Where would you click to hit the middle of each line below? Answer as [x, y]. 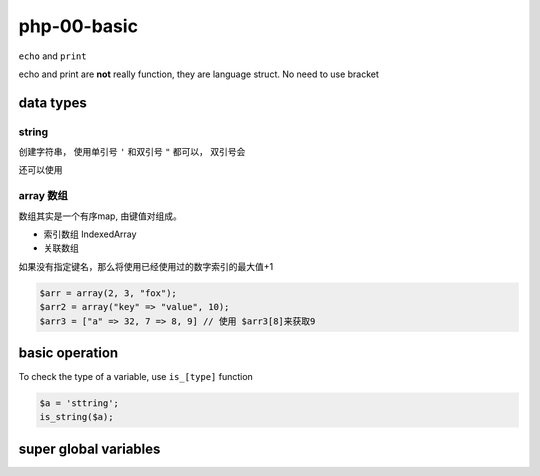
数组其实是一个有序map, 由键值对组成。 [100, 216]
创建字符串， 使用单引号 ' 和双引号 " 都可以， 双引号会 [132, 152]
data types [52, 102]
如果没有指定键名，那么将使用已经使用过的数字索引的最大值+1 [146, 266]
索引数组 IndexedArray [90, 234]
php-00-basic [78, 26]
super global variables [89, 448]
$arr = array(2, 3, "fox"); [108, 293]
